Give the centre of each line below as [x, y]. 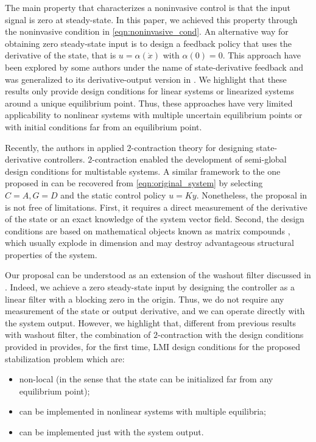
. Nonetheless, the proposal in [252, 195]
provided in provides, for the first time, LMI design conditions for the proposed [153, 347]
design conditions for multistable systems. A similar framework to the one [143, 171]
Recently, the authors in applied [65, 147]
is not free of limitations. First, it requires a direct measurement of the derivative [156, 207]
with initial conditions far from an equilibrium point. [104, 126]
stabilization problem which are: [65, 358]
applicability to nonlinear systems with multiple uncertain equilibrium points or [154, 115]
